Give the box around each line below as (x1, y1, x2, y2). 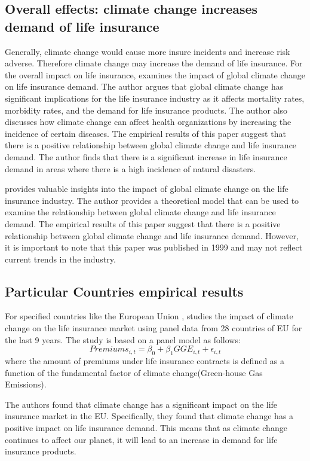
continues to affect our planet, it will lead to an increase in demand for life (5, 433, 278, 445)
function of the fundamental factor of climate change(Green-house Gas (5, 366, 263, 378)
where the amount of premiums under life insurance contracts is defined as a (5, 355, 285, 367)
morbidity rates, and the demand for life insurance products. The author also (5, 103, 288, 116)
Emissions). (5, 378, 47, 390)
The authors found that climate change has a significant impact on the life (5, 398, 278, 410)
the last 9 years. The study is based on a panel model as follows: (5, 333, 241, 346)
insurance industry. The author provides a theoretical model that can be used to (5, 194, 299, 206)
